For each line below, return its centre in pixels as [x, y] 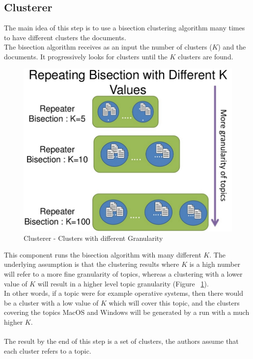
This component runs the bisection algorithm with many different [103, 254]
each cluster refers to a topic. [48, 350]
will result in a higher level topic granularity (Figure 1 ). [123, 283]
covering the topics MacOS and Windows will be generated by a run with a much [127, 312]
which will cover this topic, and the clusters [174, 302]
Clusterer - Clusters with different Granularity [93, 238]
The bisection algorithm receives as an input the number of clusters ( [108, 47]
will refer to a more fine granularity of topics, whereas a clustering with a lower [123, 273]
